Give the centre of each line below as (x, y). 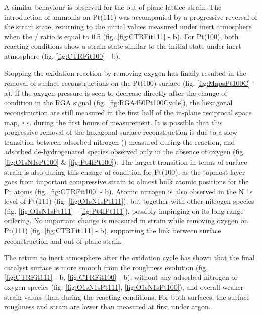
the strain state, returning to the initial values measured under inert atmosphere (128, 26)
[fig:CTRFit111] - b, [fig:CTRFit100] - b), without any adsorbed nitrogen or (121, 277)
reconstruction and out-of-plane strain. (64, 240)
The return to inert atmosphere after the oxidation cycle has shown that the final (129, 257)
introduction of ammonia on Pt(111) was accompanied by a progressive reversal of (131, 16)
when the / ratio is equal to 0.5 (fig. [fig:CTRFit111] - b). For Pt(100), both (121, 36)
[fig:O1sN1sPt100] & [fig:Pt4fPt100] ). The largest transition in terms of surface (126, 161)
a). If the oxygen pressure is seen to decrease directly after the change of (116, 92)
